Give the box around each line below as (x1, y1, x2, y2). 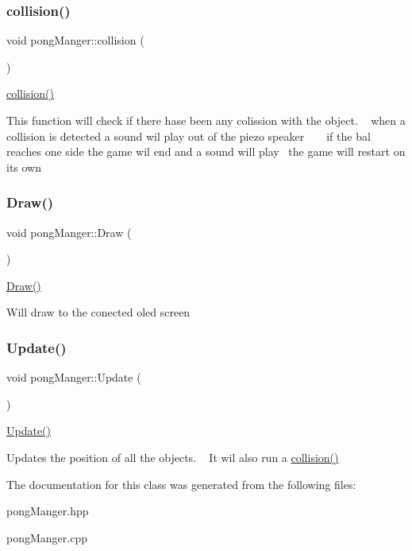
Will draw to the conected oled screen (6, 304, 191, 320)
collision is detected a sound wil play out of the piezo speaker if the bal (6, 127, 371, 144)
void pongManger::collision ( (6, 32, 144, 49)
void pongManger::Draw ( (6, 223, 132, 240)
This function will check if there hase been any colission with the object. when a (6, 112, 406, 128)
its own (6, 158, 42, 175)
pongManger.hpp (6, 502, 89, 519)
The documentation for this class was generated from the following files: (6, 475, 356, 492)
